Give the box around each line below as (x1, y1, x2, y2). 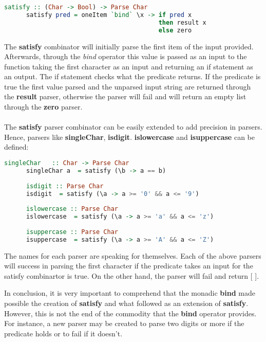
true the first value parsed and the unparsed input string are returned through (4, 81, 251, 92)
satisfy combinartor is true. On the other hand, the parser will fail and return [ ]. (4, 270, 259, 281)
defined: (4, 141, 29, 152)
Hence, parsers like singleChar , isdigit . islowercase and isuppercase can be (4, 131, 255, 142)
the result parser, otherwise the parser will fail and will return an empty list (4, 91, 246, 102)
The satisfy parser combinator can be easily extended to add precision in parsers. (4, 121, 262, 132)
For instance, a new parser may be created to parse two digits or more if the (4, 318, 244, 329)
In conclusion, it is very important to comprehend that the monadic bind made (4, 287, 255, 298)
